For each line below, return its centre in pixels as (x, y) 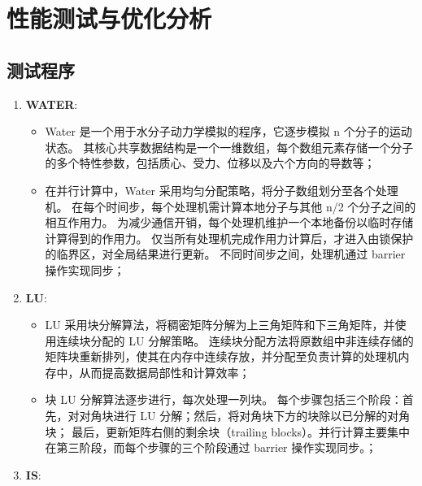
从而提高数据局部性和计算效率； (165, 372)
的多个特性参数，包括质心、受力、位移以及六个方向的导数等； (210, 163)
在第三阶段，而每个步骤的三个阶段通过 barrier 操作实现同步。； (211, 447)
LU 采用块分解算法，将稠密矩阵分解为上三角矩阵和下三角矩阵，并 (220, 325)
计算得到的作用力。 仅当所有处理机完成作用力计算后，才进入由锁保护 (229, 238)
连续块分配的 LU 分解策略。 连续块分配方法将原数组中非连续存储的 (235, 340)
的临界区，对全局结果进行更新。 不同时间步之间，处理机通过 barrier (225, 254)
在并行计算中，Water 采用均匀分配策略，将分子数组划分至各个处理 (222, 190)
